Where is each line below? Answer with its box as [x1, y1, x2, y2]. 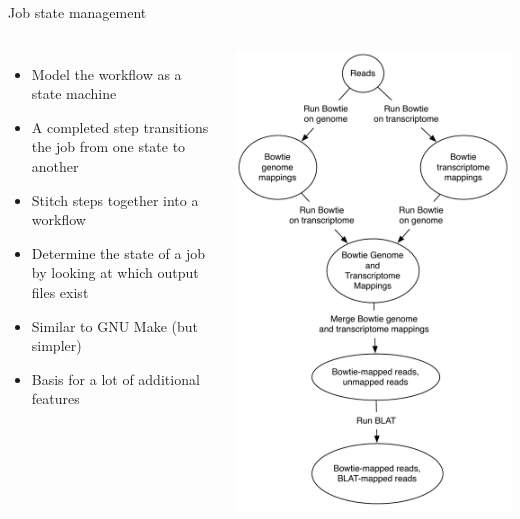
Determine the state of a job [31, 242, 206, 263]
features [31, 388, 80, 409]
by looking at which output [31, 262, 199, 283]
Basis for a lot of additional [31, 368, 200, 389]
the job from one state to [31, 136, 186, 157]
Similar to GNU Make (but [31, 315, 199, 336]
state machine [31, 83, 117, 104]
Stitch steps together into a [31, 189, 199, 210]
